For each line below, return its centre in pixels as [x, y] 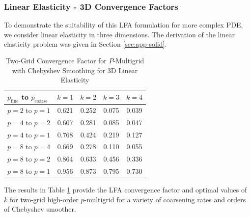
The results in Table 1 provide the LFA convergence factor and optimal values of [125, 190]
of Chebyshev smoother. [40, 209]
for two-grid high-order [44, 199]
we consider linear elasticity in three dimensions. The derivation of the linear [119, 34]
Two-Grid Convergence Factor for [56, 60]
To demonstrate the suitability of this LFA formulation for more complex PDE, [124, 25]
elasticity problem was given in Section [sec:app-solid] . [85, 44]
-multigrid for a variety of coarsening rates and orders [165, 199]
